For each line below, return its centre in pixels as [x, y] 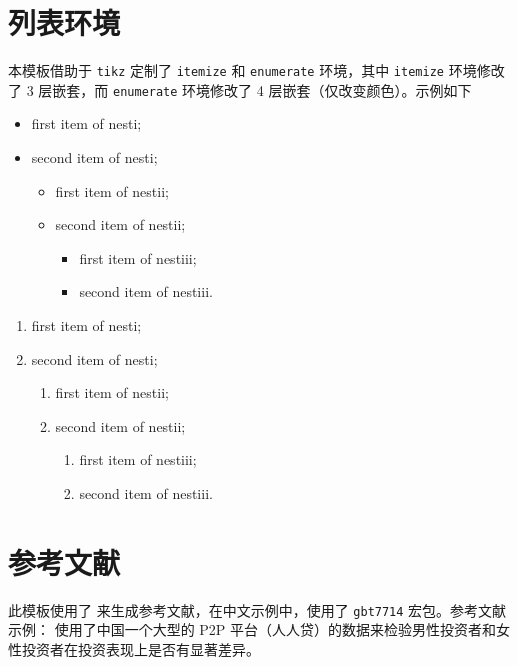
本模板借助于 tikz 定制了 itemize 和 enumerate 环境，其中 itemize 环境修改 [256, 70]
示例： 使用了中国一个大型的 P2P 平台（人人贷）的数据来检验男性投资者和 [252, 629]
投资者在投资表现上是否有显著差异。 [140, 648]
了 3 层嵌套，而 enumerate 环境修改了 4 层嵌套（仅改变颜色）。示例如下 [240, 89]
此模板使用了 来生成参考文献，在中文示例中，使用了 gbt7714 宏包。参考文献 [257, 609]
